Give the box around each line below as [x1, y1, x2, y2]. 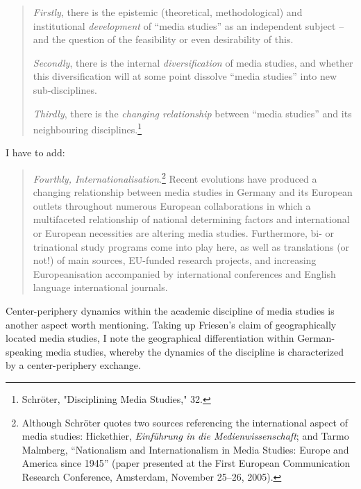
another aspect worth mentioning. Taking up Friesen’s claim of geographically [6, 317, 337, 331]
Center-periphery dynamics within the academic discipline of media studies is [6, 304, 335, 317]
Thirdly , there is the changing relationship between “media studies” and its [33, 106, 352, 120]
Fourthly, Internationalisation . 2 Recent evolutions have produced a [33, 169, 317, 185]
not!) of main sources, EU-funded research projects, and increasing [33, 253, 317, 267]
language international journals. [33, 280, 168, 295]
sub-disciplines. [33, 82, 97, 97]
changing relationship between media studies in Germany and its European [33, 185, 353, 199]
